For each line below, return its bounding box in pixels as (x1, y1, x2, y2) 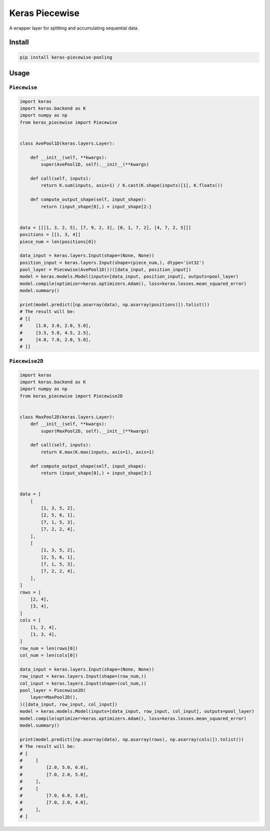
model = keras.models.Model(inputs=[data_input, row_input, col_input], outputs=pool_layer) (19, 709, 254, 714)
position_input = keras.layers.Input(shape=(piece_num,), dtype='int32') (19, 259, 204, 265)
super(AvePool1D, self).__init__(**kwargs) (40, 162, 149, 167)
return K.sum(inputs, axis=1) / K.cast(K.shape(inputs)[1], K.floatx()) (40, 183, 223, 188)
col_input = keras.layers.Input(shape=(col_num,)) (19, 680, 147, 686)
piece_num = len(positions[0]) (19, 238, 97, 244)
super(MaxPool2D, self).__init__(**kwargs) (40, 428, 149, 434)
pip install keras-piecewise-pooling (19, 54, 112, 60)
